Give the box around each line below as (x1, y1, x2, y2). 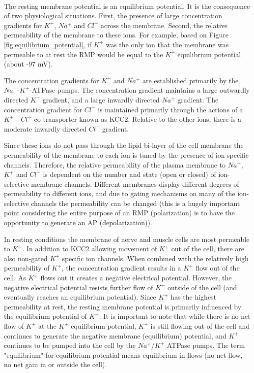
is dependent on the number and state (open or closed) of (43, 169, 216, 179)
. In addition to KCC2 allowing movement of (22, 243, 157, 254)
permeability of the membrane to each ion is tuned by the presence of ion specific (4, 149, 249, 160)
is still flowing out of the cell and (150, 321, 250, 331)
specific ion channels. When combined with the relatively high (62, 253, 249, 263)
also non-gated (4, 253, 48, 263)
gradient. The (177, 94, 219, 104)
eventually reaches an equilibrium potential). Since (4, 292, 156, 302)
